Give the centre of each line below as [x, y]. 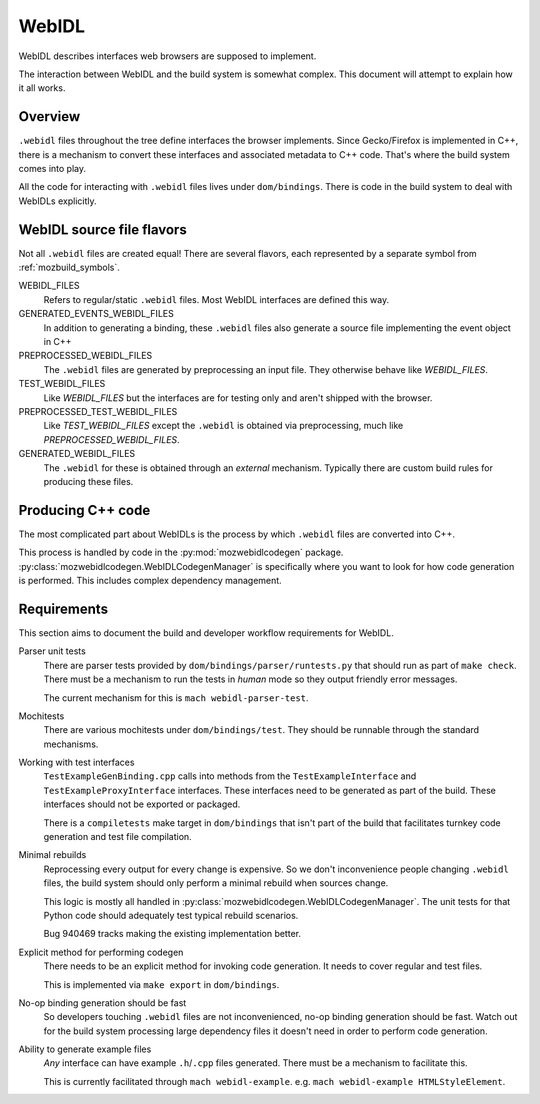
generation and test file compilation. [117, 837]
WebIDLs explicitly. [57, 201]
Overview [49, 116]
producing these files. [88, 481]
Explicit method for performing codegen [101, 952]
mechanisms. [71, 744]
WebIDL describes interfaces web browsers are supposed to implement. [167, 56]
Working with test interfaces [76, 762]
